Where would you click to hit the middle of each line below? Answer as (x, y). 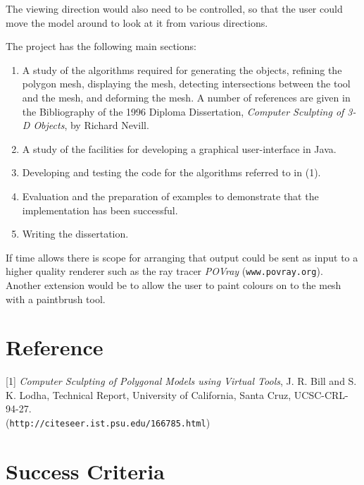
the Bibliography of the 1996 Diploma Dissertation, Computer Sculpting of (183, 111)
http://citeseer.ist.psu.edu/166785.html (108, 424)
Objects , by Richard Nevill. (91, 125)
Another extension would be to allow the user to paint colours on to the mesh (174, 284)
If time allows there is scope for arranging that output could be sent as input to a (182, 257)
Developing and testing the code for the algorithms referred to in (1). (171, 172)
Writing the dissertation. (75, 234)
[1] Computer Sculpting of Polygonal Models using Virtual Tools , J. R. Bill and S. (181, 381)
